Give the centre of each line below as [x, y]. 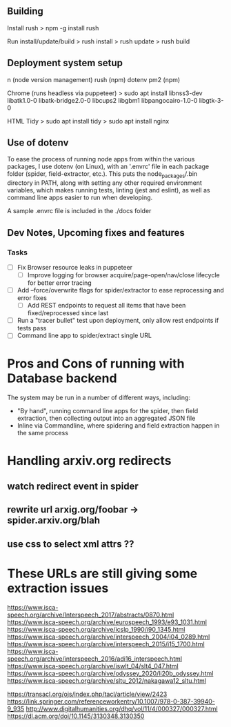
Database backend [62, 378]
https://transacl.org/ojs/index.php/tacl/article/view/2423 [87, 694]
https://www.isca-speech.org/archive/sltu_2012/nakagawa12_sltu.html [107, 680]
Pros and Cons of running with [96, 364]
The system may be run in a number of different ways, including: [99, 398]
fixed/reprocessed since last [68, 313]
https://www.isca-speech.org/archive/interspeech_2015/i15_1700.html [106, 644]
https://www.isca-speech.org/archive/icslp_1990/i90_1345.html [96, 629]
